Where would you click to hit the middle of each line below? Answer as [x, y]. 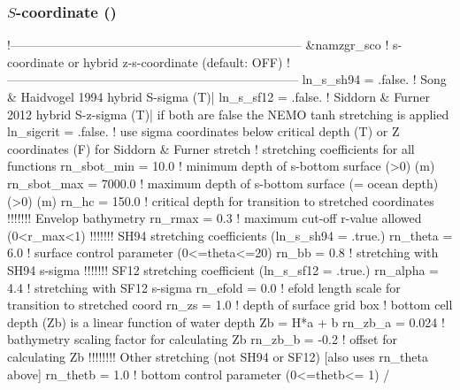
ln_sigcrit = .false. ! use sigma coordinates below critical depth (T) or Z [203, 131]
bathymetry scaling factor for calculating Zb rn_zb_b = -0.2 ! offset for [202, 339]
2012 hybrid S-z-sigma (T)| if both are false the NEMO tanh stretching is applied [228, 114]
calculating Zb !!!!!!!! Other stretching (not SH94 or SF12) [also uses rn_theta [218, 356]
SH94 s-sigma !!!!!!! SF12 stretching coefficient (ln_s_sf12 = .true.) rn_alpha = [223, 269]
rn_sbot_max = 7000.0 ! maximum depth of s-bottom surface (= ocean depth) [223, 183]
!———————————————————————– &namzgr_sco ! [198, 45]
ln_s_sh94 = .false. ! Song [374, 79]
